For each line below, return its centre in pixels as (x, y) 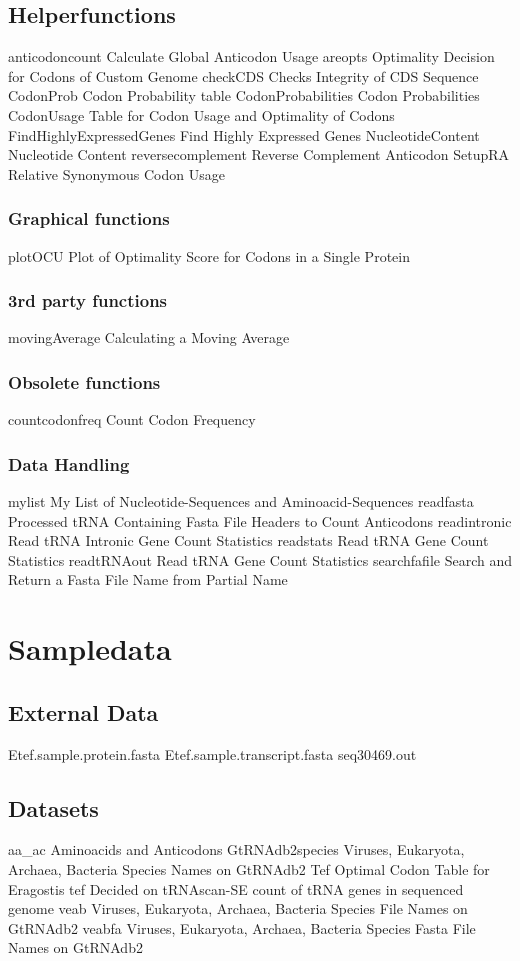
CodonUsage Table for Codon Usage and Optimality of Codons (201, 114)
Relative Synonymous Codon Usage (116, 173)
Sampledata (90, 648)
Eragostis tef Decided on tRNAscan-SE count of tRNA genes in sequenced (236, 888)
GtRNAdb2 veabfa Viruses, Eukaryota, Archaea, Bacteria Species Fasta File (242, 927)
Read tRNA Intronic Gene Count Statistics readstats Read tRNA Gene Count (248, 540)
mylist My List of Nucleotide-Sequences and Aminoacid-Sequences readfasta (241, 501)
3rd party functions (88, 300)
